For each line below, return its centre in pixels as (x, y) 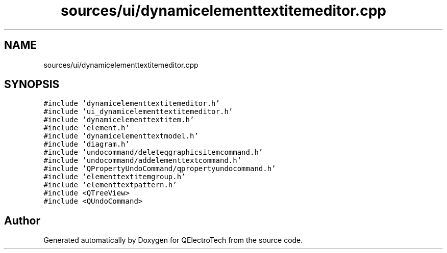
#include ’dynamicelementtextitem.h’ (119, 120)
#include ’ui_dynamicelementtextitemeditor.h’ (138, 112)
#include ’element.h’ (86, 128)
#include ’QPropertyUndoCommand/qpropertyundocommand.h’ (160, 169)
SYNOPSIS (32, 85)
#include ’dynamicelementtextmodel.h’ (121, 136)
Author (22, 220)
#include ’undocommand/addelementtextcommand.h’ (143, 161)
